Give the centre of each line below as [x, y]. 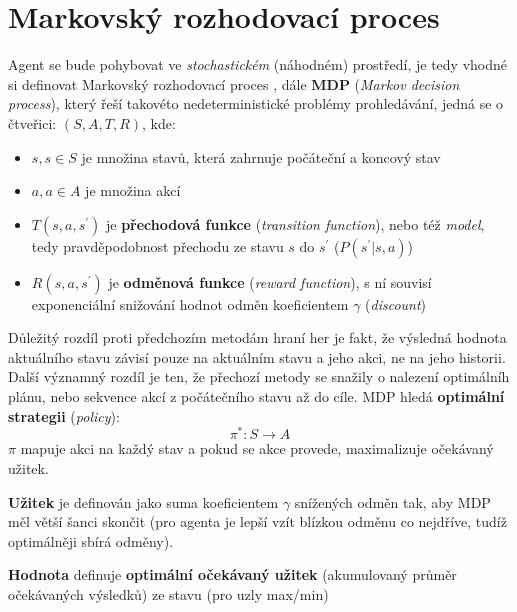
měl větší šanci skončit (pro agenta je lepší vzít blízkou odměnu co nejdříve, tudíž [257, 521]
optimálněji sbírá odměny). [91, 540]
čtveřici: [32, 122]
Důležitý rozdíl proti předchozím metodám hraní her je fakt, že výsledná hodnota [257, 337]
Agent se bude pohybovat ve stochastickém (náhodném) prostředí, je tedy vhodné [258, 64]
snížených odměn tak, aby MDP [392, 501]
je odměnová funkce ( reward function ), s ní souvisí [270, 281]
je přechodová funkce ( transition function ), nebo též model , [295, 223]
